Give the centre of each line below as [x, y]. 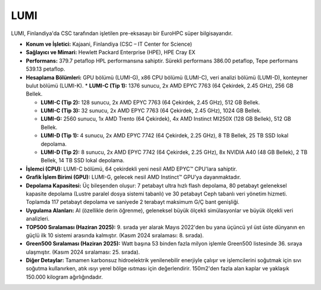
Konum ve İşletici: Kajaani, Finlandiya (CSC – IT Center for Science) [109, 44]
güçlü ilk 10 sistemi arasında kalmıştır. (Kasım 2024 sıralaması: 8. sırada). [115, 235]
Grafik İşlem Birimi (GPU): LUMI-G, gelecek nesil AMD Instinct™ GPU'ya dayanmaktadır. [133, 177]
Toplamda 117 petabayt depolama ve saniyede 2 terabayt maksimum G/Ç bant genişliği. [133, 202]
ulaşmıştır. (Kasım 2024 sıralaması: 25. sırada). [83, 252]
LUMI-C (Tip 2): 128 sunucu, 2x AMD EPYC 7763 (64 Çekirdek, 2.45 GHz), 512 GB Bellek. [150, 102]
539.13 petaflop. [45, 69]
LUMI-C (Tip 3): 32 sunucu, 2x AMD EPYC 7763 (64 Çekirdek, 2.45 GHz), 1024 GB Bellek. [151, 111]
